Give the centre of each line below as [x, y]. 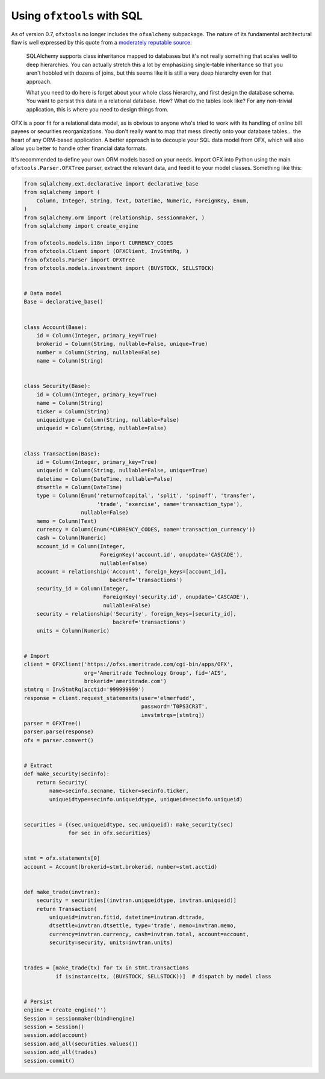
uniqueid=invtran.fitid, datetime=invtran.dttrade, [127, 917]
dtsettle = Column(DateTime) [79, 487]
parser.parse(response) [59, 732]
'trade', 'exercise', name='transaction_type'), [170, 504]
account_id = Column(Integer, [81, 546]
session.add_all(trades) [60, 1052]
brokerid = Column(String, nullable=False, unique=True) [122, 344]
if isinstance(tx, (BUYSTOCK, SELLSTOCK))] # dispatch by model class [163, 976]
